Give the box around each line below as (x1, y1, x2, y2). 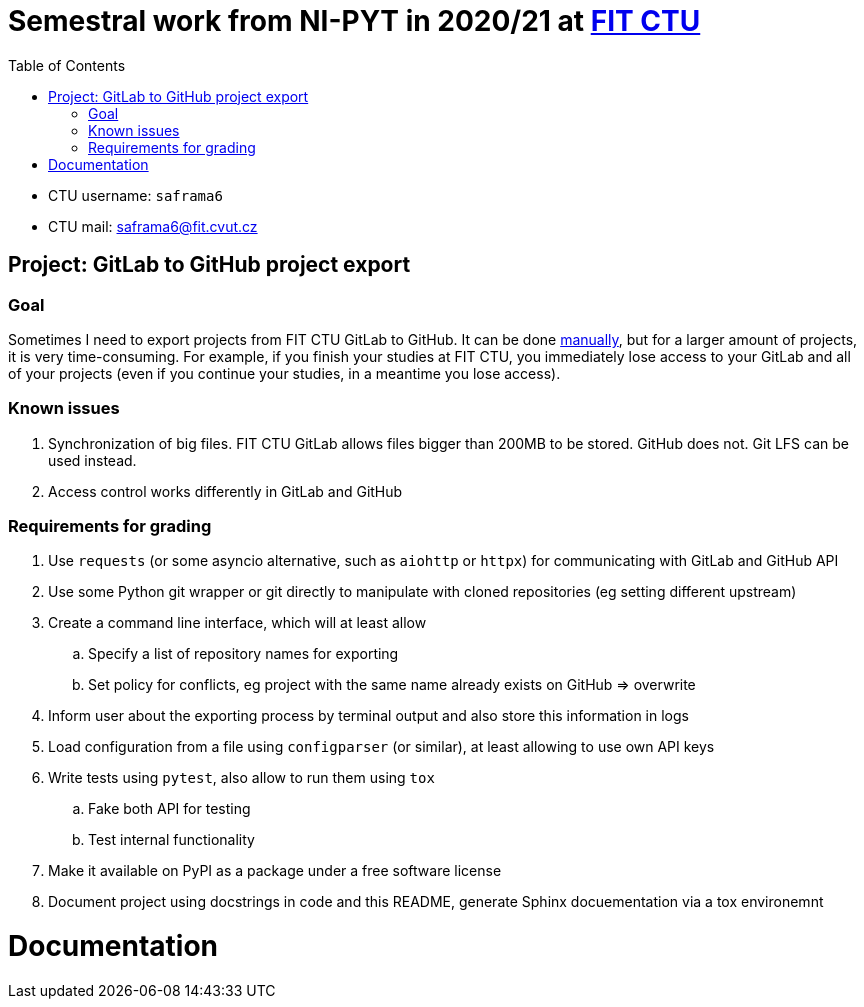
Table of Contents (8, 56, 126, 74)
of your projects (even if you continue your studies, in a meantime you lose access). (8, 364, 561, 382)
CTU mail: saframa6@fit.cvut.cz (48, 217, 258, 235)
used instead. (48, 451, 137, 469)
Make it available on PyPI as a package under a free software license (48, 862, 502, 880)
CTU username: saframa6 (48, 186, 223, 204)
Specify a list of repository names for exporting (88, 645, 399, 663)
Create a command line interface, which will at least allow (48, 614, 427, 632)
